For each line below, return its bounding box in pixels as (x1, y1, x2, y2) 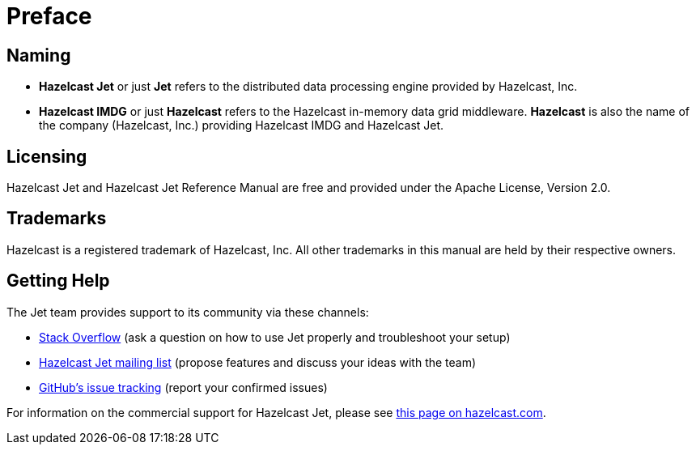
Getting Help (6, 270, 110, 291)
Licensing (6, 146, 87, 167)
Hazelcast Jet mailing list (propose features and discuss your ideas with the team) (39, 355, 477, 369)
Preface (6, 2, 92, 30)
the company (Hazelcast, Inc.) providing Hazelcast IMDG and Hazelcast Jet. (39, 118, 444, 133)
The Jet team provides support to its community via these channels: (6, 304, 369, 319)
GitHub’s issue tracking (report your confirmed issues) (39, 380, 328, 394)
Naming (6, 45, 71, 66)
